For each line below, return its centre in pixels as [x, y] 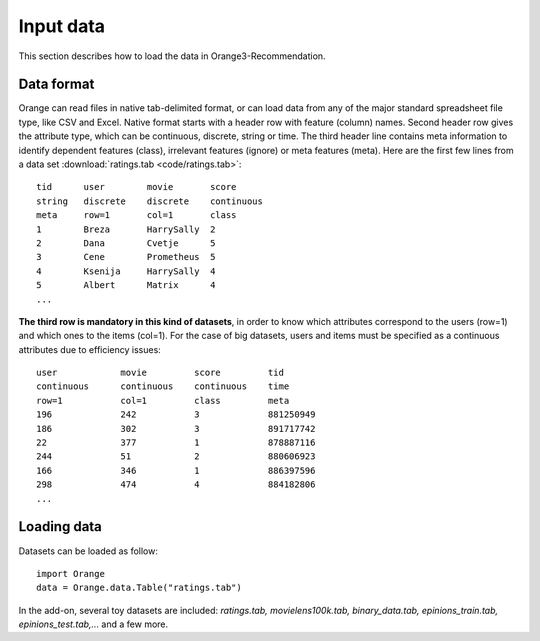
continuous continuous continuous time [163, 386]
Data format [56, 84]
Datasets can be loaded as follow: [88, 551]
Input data [61, 26]
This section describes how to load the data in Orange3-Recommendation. [172, 56]
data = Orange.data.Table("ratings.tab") [139, 588]
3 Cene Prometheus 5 [126, 257]
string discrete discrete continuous [150, 201]
